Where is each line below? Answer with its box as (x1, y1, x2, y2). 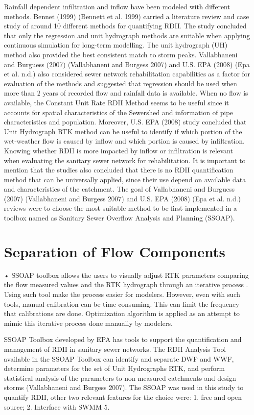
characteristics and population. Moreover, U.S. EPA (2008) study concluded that (4, 117, 247, 127)
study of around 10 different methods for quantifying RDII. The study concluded (4, 21, 247, 31)
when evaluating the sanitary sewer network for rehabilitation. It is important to (4, 155, 246, 165)
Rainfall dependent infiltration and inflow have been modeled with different (4, 1, 230, 11)
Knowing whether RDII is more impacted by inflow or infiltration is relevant (4, 145, 233, 155)
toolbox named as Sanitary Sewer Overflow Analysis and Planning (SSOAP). (4, 213, 235, 223)
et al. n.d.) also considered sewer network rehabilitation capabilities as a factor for (4, 69, 251, 79)
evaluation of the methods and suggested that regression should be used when (4, 78, 237, 88)
